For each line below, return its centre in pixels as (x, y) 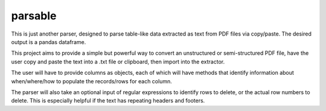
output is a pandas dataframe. (49, 42)
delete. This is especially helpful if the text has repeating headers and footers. (108, 101)
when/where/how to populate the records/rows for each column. (91, 81)
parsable (34, 16)
